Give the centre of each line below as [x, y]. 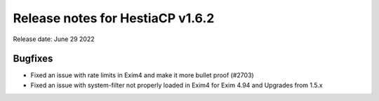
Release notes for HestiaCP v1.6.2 [114, 18]
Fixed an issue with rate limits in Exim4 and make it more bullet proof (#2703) [142, 75]
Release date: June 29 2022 [54, 39]
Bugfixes [33, 59]
